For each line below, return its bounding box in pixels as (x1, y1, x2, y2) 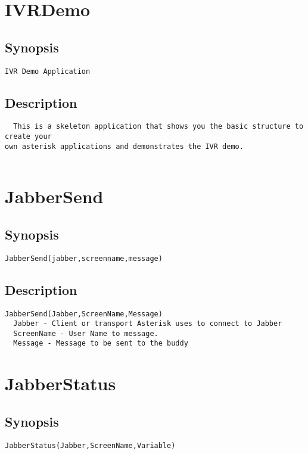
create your (5, 132, 52, 141)
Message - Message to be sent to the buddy (13, 339, 188, 348)
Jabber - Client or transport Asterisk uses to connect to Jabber (13, 319, 282, 328)
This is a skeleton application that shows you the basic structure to (13, 122, 304, 131)
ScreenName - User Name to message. (13, 329, 158, 338)
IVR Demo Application (5, 67, 91, 76)
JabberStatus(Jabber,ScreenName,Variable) (5, 441, 176, 450)
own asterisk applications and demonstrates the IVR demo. (5, 142, 244, 151)
